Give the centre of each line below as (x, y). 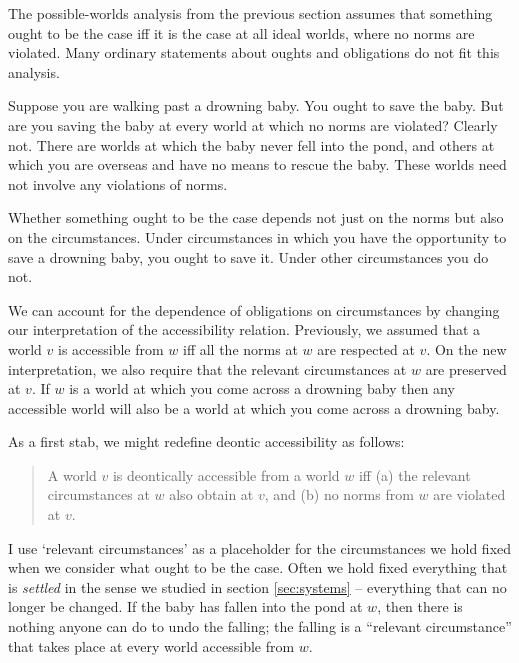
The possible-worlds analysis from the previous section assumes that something (250, 13)
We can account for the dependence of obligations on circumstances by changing (254, 309)
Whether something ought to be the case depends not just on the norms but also (256, 217)
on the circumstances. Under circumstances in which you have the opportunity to (257, 236)
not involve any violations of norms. (118, 183)
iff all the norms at (240, 348)
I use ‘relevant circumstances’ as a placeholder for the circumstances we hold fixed (260, 547)
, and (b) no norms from (339, 494)
